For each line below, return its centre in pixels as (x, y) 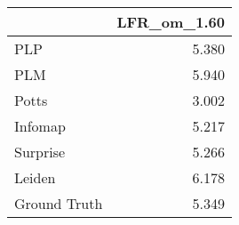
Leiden (35, 177)
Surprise (40, 152)
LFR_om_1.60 (171, 22)
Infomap (40, 126)
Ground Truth (59, 203)
